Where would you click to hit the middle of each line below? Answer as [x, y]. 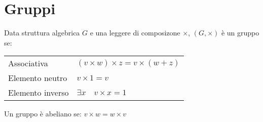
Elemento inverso [39, 93]
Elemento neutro [38, 78]
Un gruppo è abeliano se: [43, 114]
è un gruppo [240, 33]
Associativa [28, 63]
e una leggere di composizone [135, 33]
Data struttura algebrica [42, 33]
